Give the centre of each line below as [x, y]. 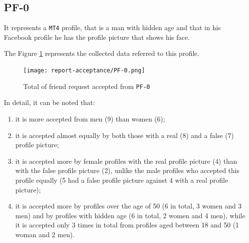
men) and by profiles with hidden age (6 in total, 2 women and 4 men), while [130, 215]
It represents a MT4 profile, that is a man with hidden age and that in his [112, 27]
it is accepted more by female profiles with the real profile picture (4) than [126, 161]
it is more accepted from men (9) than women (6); [90, 118]
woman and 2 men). [45, 234]
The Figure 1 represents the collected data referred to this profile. [102, 53]
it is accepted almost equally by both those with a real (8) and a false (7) [124, 135]
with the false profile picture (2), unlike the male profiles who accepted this [127, 170]
